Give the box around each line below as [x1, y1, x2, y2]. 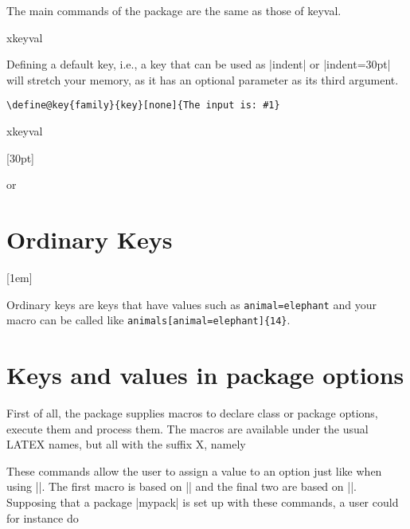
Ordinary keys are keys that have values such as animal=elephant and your [6, 296, 377, 312]
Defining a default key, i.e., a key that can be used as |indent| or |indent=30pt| [6, 56, 391, 72]
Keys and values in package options [6, 359, 404, 391]
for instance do [6, 509, 79, 526]
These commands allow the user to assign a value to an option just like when [6, 462, 382, 479]
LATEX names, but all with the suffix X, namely [6, 436, 246, 453]
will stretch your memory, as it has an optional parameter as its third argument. [6, 71, 399, 88]
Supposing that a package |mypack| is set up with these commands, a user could [6, 493, 399, 510]
